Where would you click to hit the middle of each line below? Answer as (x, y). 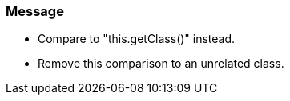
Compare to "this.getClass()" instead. (137, 39)
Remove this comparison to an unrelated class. (161, 64)
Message (35, 11)
